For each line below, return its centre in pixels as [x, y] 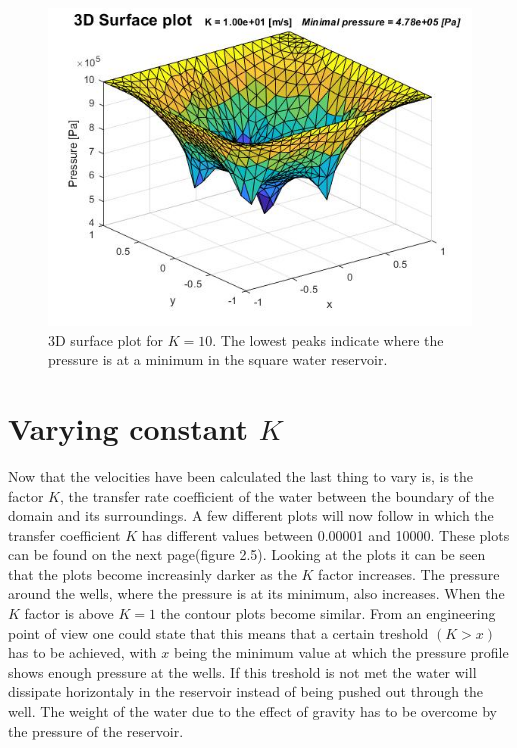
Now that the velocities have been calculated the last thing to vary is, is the [241, 475]
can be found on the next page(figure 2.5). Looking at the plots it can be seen [247, 554]
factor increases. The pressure [409, 573]
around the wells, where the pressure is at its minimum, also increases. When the [256, 593]
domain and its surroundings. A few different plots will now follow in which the [251, 515]
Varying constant [128, 427]
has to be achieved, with [82, 652]
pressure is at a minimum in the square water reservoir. [218, 359]
